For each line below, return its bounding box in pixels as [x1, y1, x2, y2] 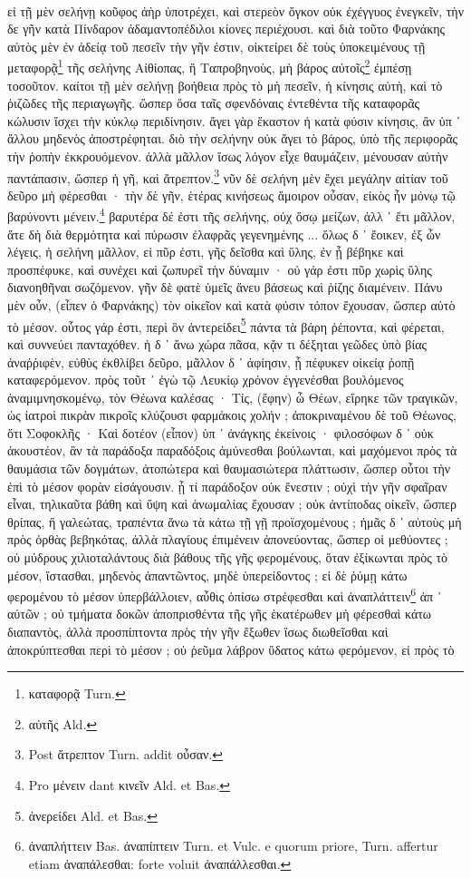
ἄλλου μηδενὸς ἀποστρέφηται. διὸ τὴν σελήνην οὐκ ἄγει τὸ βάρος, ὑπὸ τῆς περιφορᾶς [7, 129, 458, 148]
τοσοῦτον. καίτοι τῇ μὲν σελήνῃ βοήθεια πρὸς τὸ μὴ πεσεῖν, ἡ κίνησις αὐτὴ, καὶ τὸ [7, 75, 443, 94]
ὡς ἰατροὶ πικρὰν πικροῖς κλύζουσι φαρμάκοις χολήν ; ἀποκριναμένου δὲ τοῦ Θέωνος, [7, 405, 457, 424]
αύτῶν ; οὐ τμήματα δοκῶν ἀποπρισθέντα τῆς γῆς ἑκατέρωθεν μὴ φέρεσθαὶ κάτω [7, 604, 432, 623]
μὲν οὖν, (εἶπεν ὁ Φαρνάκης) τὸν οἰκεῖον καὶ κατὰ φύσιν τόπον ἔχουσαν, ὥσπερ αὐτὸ [7, 296, 456, 315]
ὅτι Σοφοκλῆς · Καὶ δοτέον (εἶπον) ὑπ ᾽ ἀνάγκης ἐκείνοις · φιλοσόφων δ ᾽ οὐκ [7, 423, 434, 442]
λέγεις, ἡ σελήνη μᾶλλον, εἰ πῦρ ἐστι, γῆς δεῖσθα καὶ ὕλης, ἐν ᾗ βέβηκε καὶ [7, 242, 404, 261]
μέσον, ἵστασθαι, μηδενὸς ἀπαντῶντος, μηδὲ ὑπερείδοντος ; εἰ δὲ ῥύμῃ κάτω [7, 565, 408, 584]
